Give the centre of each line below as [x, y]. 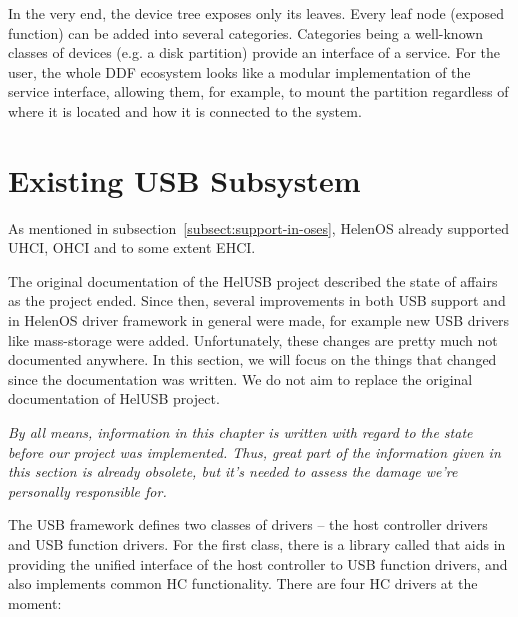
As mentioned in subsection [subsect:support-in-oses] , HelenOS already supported [258, 227]
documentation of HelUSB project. [114, 398]
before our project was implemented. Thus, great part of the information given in [254, 451]
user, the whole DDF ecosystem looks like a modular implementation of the [239, 71]
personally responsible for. [87, 490]
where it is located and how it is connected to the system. [185, 110]
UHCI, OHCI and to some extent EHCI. [132, 247]
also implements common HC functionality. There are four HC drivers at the [243, 583]
